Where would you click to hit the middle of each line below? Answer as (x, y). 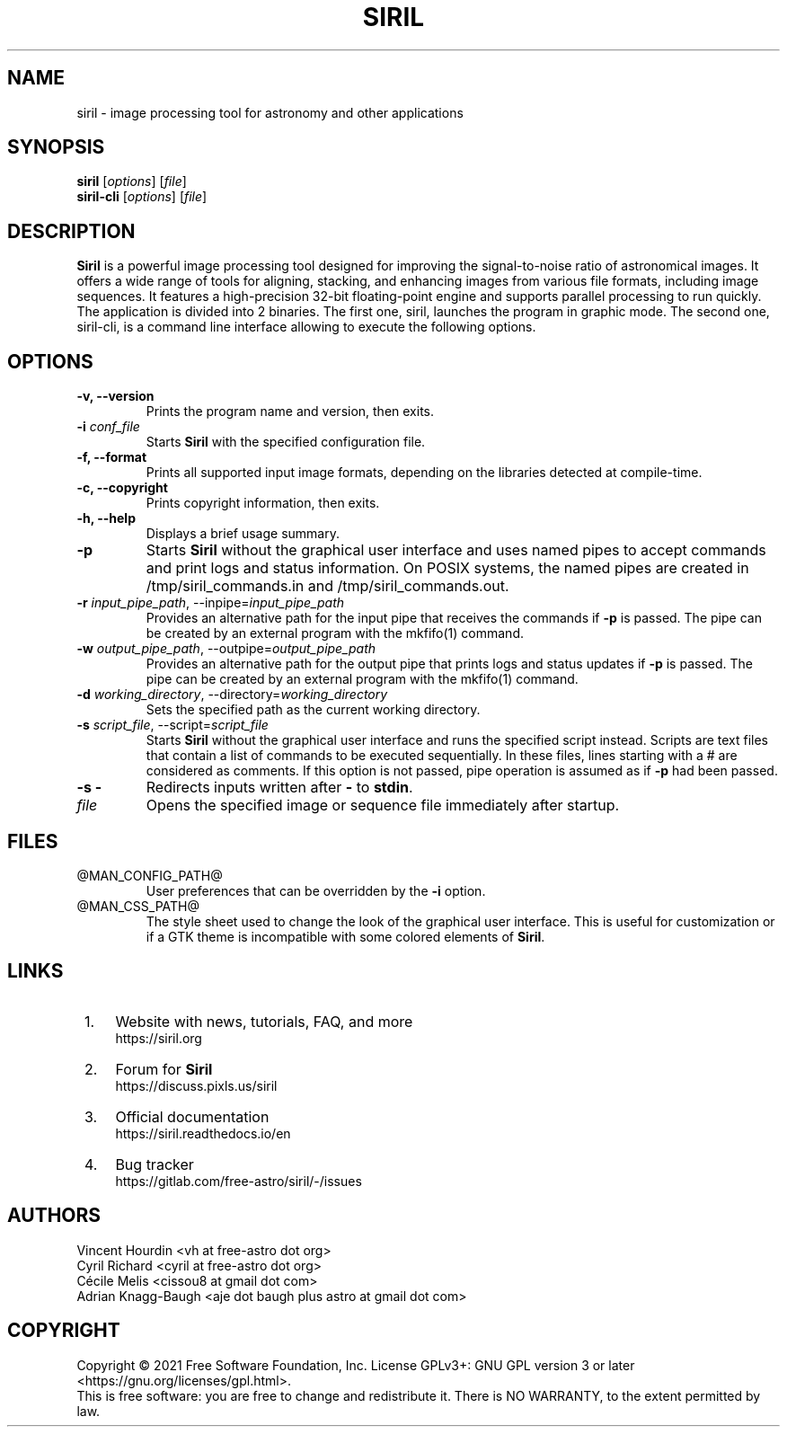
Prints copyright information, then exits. (263, 503)
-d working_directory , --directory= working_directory (232, 695)
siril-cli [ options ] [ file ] (142, 197)
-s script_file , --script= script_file (172, 725)
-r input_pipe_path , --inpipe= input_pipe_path (211, 603)
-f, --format (112, 457)
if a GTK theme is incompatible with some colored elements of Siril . (345, 936)
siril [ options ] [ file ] (132, 181)
